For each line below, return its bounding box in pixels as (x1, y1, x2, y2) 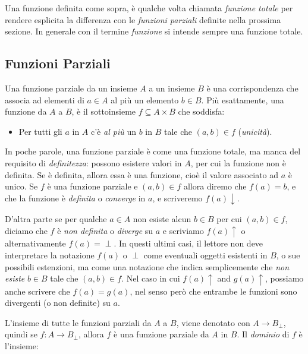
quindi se (5, 328, 37, 340)
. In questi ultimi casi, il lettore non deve (114, 237, 263, 249)
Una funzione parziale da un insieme (5, 81, 137, 94)
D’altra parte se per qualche (5, 213, 107, 225)
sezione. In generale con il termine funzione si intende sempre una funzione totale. (5, 25, 303, 37)
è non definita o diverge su (57, 224, 153, 236)
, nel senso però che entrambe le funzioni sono (130, 285, 297, 297)
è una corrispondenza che (206, 81, 298, 94)
